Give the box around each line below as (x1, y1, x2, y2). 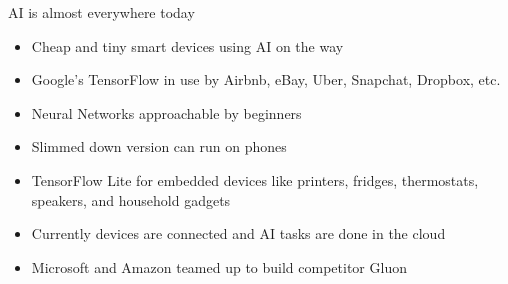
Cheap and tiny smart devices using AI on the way (31, 35, 344, 56)
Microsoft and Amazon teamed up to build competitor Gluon (31, 256, 407, 277)
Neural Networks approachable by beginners (31, 102, 302, 123)
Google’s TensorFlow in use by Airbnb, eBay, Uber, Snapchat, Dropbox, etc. (31, 69, 501, 90)
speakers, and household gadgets (31, 189, 231, 210)
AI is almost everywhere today (8, 2, 195, 22)
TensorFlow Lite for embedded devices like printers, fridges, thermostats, (31, 169, 479, 190)
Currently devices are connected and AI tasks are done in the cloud (31, 223, 446, 244)
